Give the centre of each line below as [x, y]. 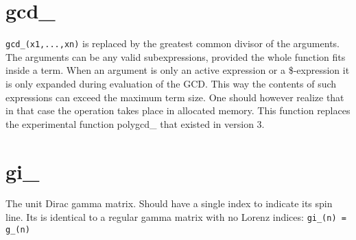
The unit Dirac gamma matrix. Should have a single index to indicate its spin [169, 203]
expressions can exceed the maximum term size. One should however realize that [175, 97]
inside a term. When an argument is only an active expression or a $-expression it [178, 70]
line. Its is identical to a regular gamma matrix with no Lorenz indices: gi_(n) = [176, 217]
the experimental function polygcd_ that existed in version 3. [135, 123]
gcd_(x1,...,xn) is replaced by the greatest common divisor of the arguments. [173, 43]
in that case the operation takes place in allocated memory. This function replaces [178, 110]
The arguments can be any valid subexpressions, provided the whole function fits [176, 56]
